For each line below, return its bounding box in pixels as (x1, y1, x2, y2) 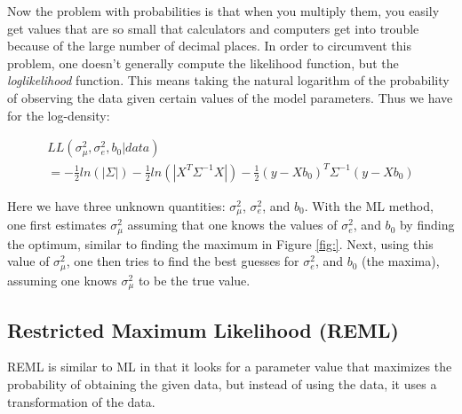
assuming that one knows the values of (127, 215, 338, 234)
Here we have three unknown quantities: (7, 196, 226, 215)
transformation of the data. (7, 392, 155, 410)
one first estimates (7, 215, 107, 234)
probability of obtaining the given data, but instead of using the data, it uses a (7, 374, 437, 393)
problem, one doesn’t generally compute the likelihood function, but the (7, 53, 399, 72)
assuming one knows (7, 270, 117, 289)
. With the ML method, (304, 196, 434, 215)
